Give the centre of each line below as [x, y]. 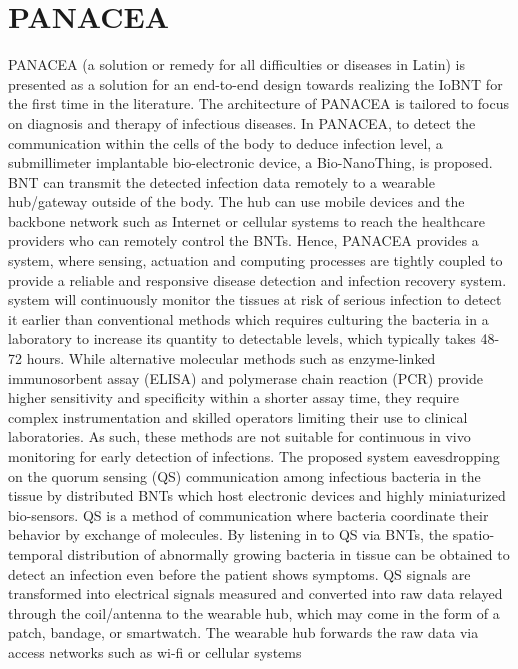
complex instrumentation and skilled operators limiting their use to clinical [238, 416]
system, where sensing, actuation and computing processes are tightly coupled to [255, 260]
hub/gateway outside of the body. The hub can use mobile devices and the [236, 201]
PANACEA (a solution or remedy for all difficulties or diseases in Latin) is [236, 64]
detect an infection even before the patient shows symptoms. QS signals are [239, 573]
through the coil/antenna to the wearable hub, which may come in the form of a [254, 612]
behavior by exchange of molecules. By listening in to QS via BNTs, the [228, 534]
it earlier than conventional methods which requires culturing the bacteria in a [248, 318]
